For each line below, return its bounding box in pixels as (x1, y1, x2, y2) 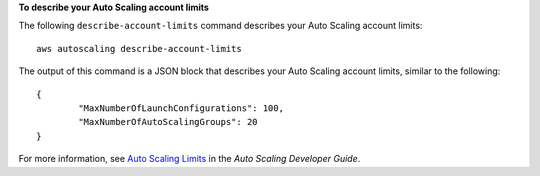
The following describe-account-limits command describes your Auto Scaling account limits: (18, 20, 423, 32)
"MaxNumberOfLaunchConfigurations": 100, (78, 102, 285, 114)
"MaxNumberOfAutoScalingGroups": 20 (78, 116, 259, 128)
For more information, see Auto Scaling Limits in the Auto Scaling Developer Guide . (18, 153, 361, 165)
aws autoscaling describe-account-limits (36, 43, 242, 54)
